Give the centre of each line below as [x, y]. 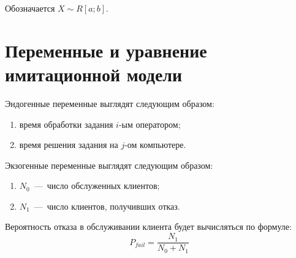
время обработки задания [66, 124]
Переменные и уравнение [106, 50]
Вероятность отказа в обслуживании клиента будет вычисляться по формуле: [148, 227]
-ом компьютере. [155, 145]
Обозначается [30, 8]
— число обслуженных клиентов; [97, 186]
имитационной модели [94, 74]
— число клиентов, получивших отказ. [107, 206]
